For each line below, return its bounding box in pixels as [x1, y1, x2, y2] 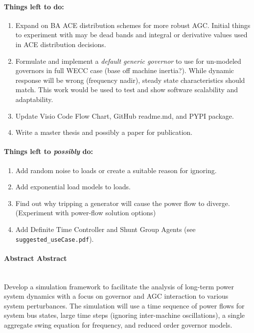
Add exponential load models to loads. [15, 181, 131, 192]
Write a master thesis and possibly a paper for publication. [15, 127, 193, 137]
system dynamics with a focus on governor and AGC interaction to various [4, 291, 229, 301]
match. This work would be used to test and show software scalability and [15, 84, 238, 95]
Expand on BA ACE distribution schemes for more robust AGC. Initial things [15, 20, 251, 30]
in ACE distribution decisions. [15, 39, 106, 49]
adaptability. [15, 94, 53, 104]
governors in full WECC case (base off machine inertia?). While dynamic [15, 65, 234, 76]
